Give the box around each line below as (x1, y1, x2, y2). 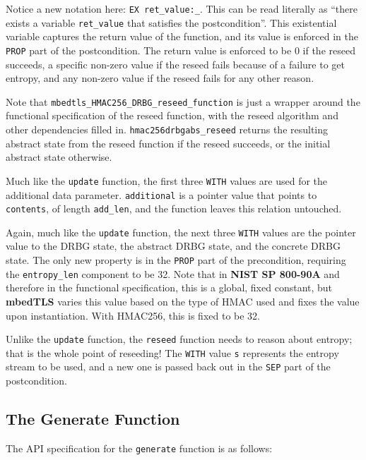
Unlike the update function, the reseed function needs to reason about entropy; (6, 332, 353, 346)
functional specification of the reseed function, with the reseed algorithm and (6, 108, 338, 123)
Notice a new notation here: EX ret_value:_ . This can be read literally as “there (6, 1, 358, 16)
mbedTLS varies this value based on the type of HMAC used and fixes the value (6, 293, 360, 308)
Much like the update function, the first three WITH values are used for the (6, 173, 328, 188)
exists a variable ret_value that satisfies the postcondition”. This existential (6, 15, 337, 30)
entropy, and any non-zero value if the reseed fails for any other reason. (6, 71, 314, 85)
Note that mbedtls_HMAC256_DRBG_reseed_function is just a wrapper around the (6, 94, 360, 109)
